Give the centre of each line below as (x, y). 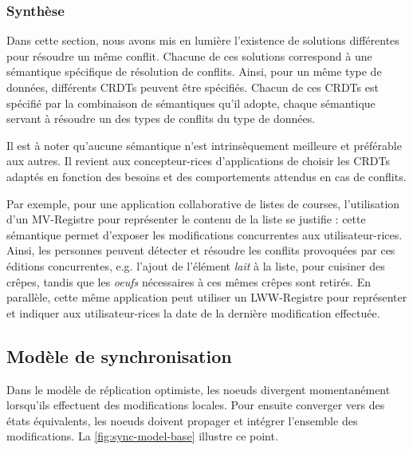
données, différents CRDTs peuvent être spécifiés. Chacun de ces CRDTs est (193, 87)
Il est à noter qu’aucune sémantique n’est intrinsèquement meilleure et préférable (204, 145)
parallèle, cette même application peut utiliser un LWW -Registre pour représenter (207, 297)
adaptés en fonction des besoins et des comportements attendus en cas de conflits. (206, 176)
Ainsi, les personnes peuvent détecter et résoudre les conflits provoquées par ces (201, 250)
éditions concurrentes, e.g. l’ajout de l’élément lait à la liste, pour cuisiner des (196, 265)
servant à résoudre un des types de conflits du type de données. (161, 118)
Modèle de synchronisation (119, 355)
